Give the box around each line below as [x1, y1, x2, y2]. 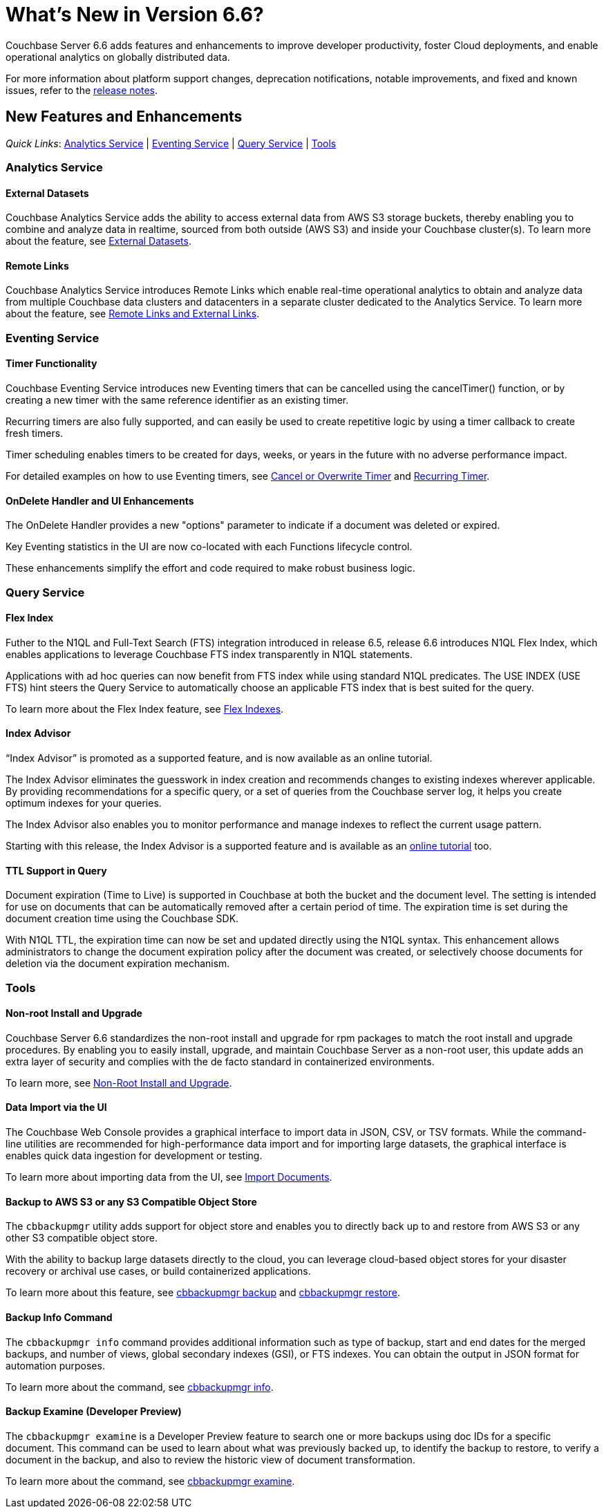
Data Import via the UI [6, 1101, 107, 1114]
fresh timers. [6, 427, 64, 439]
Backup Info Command [6, 1311, 113, 1323]
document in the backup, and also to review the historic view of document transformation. [6, 1453, 415, 1466]
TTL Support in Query [6, 864, 107, 877]
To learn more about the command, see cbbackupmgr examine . [6, 1475, 295, 1487]
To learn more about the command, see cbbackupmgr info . [6, 1380, 274, 1393]
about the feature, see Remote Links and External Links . [6, 308, 260, 320]
